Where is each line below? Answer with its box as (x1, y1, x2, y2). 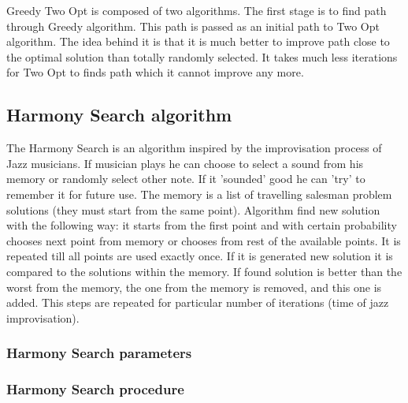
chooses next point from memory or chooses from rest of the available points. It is (6, 232, 401, 248)
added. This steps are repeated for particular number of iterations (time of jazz (6, 294, 389, 311)
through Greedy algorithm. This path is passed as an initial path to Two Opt (6, 17, 380, 34)
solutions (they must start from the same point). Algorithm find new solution (6, 201, 380, 218)
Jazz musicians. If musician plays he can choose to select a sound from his (6, 155, 364, 171)
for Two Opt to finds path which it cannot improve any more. (6, 64, 304, 80)
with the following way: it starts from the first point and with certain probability (6, 217, 397, 233)
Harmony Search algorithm (6, 103, 232, 127)
